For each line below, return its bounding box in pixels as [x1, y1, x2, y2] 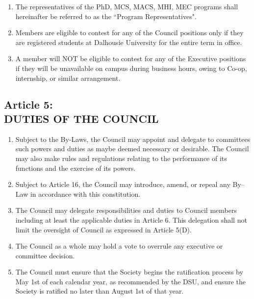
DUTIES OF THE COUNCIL [4, 111, 159, 126]
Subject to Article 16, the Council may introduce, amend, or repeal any [15, 179, 230, 189]
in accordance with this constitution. [30, 188, 141, 199]
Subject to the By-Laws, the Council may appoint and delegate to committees [15, 134, 251, 144]
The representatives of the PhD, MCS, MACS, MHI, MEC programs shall [15, 1, 238, 11]
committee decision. [15, 250, 75, 260]
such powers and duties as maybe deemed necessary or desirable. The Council [15, 143, 249, 154]
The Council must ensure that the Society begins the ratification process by [15, 267, 243, 277]
